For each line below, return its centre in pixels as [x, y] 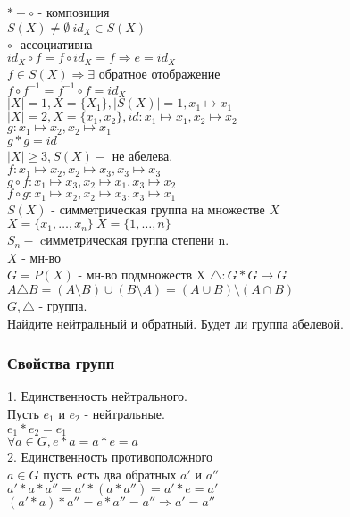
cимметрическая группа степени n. [135, 240]
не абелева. [142, 155]
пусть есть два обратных [110, 474]
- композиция [74, 12]
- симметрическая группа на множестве [158, 208]
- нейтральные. [125, 413]
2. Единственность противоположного [110, 457]
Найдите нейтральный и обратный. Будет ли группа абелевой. [175, 323]
